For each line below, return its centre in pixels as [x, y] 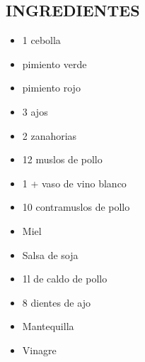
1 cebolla [41, 40]
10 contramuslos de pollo [76, 207]
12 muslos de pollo [62, 159]
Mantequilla [48, 326]
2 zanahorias [50, 135]
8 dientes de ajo [56, 302]
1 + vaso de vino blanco [74, 183]
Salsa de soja [50, 254]
